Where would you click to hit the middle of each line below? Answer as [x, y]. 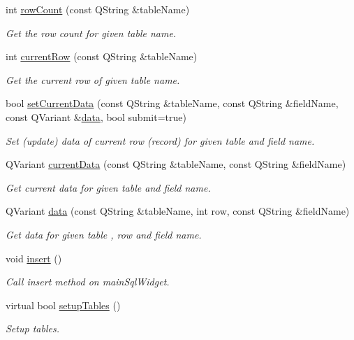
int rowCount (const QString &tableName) [98, 9]
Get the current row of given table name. [93, 79]
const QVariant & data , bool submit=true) [96, 116]
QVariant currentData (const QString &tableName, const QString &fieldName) [176, 164]
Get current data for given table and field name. [108, 187]
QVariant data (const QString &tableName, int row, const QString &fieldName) [178, 211]
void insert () [34, 258]
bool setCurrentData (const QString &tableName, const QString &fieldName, [172, 103]
